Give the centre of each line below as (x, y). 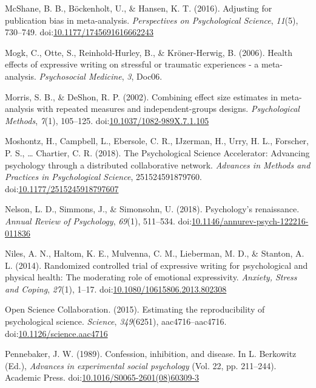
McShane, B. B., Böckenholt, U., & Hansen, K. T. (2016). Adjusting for (139, 8)
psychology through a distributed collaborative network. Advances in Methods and (158, 165)
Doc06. (150, 76)
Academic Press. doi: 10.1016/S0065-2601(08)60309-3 (102, 377)
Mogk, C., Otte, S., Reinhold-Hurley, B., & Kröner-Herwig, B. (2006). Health (149, 52)
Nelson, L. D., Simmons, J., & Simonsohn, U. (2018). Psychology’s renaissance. (152, 209)
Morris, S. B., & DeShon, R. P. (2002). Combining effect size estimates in (141, 96)
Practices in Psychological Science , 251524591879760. (103, 177)
